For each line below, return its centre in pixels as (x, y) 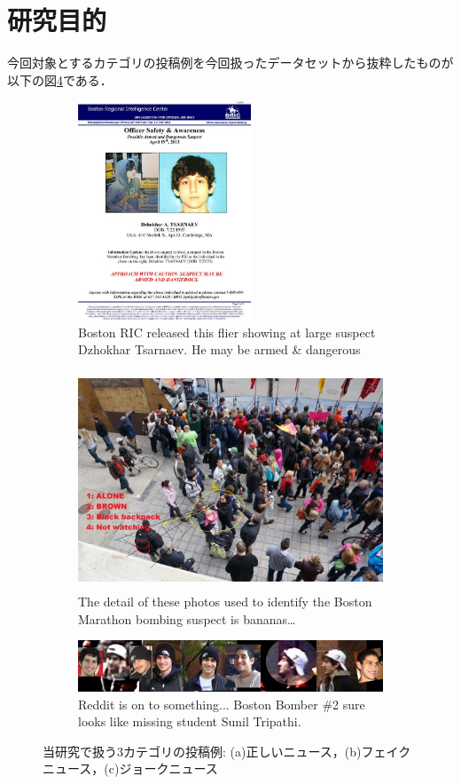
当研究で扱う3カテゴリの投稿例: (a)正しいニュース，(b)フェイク (227, 751)
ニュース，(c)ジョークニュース (130, 768)
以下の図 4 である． (60, 79)
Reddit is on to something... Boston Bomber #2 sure (222, 704)
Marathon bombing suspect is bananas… (187, 618)
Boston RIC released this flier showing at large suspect (227, 332)
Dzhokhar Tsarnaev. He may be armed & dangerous (219, 349)
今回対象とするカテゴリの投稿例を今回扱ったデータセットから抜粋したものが (230, 63)
